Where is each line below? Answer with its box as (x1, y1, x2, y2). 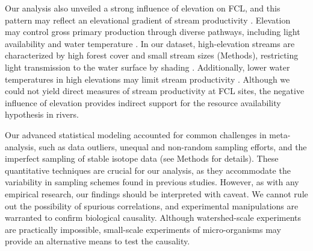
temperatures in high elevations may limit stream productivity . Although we (5, 72, 290, 85)
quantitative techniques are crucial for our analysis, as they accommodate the (5, 164, 291, 176)
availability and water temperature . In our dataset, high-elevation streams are (5, 37, 295, 49)
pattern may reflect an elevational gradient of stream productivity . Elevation (5, 13, 291, 26)
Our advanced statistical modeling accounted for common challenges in (5, 128, 267, 141)
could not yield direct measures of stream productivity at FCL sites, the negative (5, 84, 305, 97)
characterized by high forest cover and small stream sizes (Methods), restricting (5, 49, 299, 62)
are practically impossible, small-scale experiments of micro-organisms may (5, 223, 281, 235)
